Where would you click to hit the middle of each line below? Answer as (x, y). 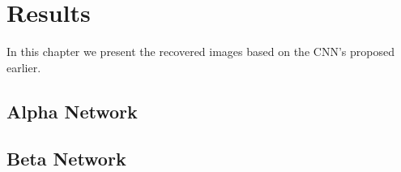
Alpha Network (72, 111)
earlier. (24, 67)
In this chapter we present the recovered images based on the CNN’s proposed (200, 52)
